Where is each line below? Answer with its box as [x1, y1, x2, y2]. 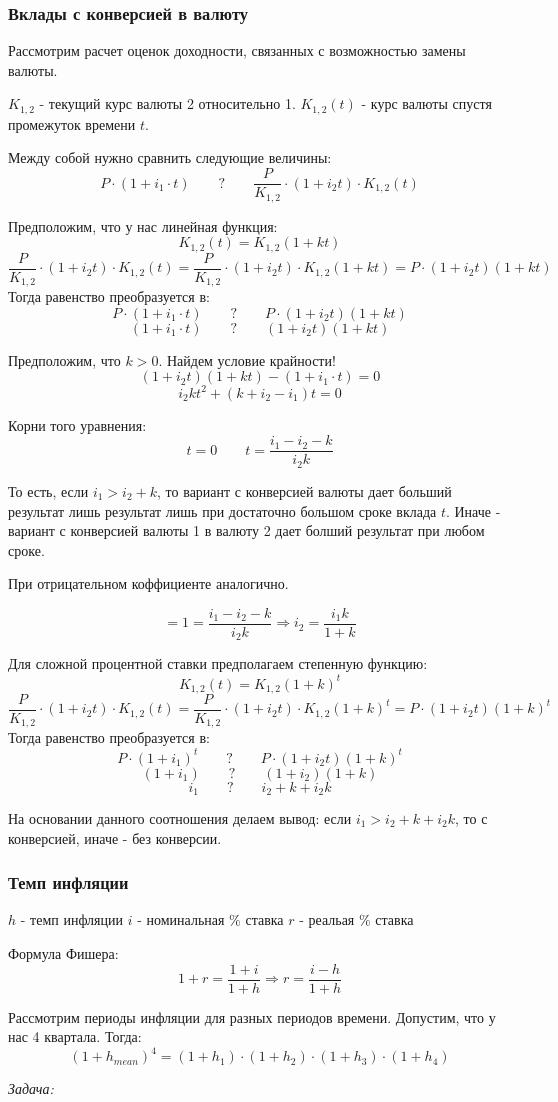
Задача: [8, 1078, 54, 1099]
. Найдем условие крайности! [158, 349, 336, 370]
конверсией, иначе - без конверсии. [8, 827, 222, 848]
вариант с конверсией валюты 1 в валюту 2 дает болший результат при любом [8, 520, 485, 541]
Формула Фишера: [8, 943, 119, 964]
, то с [455, 808, 488, 829]
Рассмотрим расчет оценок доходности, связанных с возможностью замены [8, 40, 466, 61]
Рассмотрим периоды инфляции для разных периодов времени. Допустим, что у [8, 1006, 496, 1027]
